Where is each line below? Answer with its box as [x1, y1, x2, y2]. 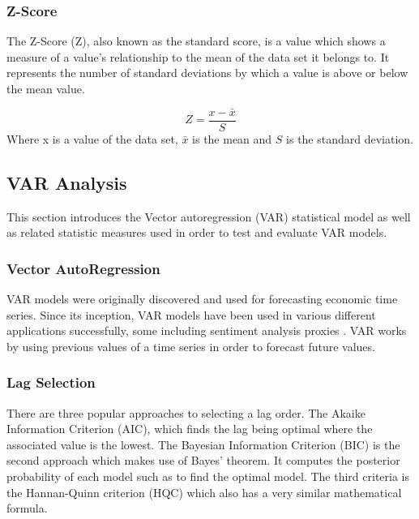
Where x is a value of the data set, [6, 130, 178, 147]
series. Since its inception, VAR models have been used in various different [6, 306, 376, 323]
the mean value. [6, 80, 85, 97]
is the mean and [192, 130, 272, 147]
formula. [6, 500, 48, 517]
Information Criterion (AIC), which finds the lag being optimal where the [6, 420, 373, 437]
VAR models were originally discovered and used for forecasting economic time [6, 290, 398, 307]
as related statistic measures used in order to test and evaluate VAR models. [6, 224, 387, 241]
